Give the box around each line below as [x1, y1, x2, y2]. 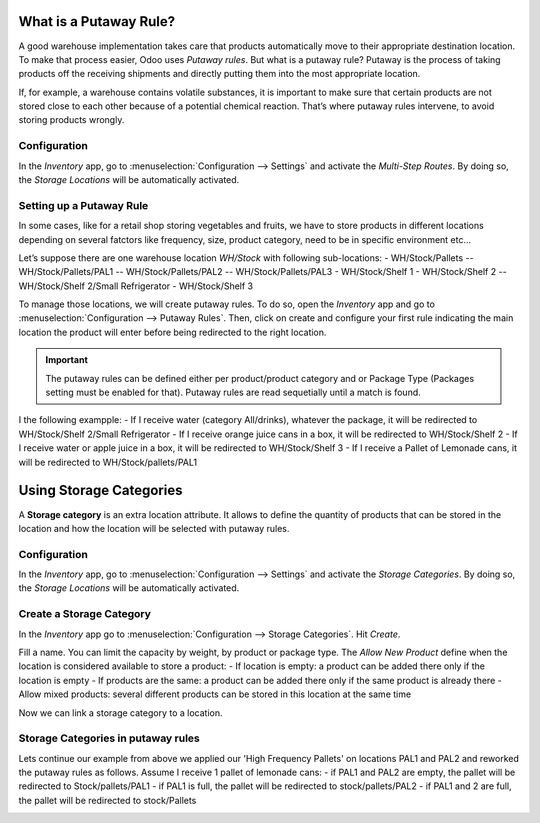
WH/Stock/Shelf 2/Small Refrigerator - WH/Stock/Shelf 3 [18, 280, 254, 292]
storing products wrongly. [18, 114, 125, 126]
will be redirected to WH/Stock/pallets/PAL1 [18, 456, 198, 468]
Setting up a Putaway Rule [18, 198, 149, 212]
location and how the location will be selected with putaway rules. [18, 522, 290, 534]
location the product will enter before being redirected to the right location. [18, 326, 327, 338]
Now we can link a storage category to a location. [18, 706, 224, 719]
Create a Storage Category [18, 607, 152, 621]
